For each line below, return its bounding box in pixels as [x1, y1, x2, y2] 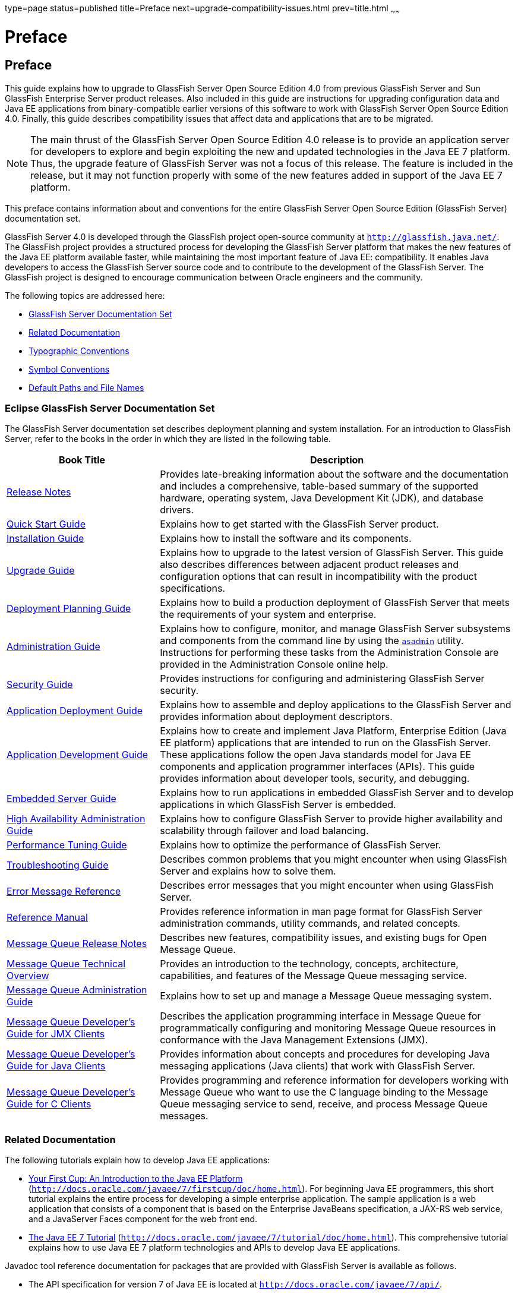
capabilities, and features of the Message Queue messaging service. [160, 970, 468, 982]
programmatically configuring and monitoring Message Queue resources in [160, 1022, 496, 1034]
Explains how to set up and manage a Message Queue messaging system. [160, 990, 492, 1002]
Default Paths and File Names [29, 382, 144, 393]
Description [309, 454, 364, 466]
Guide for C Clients [7, 1098, 91, 1110]
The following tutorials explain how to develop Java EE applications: [5, 1155, 270, 1166]
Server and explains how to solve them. [160, 865, 336, 878]
